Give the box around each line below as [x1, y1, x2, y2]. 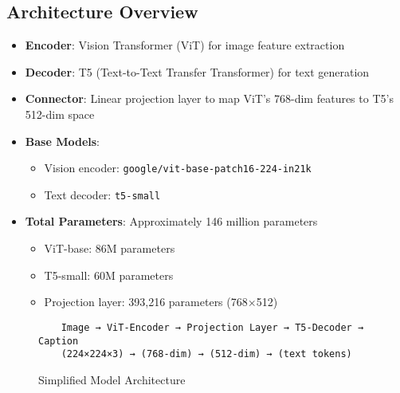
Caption [38, 335, 79, 347]
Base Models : [25, 132, 100, 149]
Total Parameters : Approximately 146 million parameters [25, 213, 318, 230]
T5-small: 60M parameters [44, 266, 174, 283]
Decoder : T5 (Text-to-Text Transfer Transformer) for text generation [25, 63, 370, 80]
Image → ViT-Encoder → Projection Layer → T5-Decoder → [61, 321, 364, 333]
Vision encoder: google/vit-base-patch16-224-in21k [44, 159, 312, 176]
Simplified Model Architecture [38, 371, 186, 387]
